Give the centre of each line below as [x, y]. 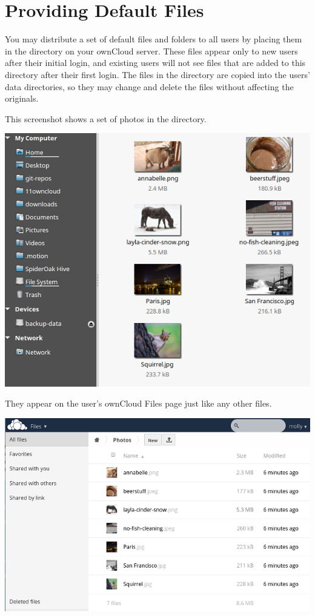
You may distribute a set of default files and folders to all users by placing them [154, 39]
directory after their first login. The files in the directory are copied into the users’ [157, 74]
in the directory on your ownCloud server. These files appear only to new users [151, 51]
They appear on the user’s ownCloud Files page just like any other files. [138, 403]
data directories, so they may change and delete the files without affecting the [149, 86]
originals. [22, 98]
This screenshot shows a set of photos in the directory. [106, 118]
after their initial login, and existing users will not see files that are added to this [155, 63]
